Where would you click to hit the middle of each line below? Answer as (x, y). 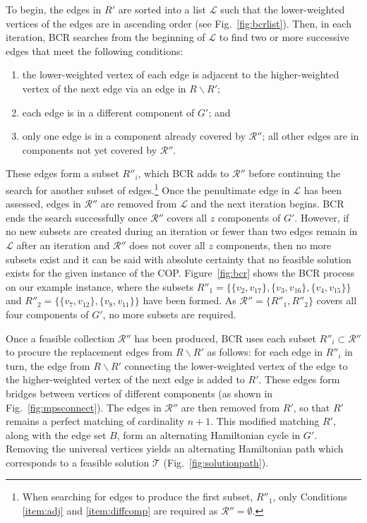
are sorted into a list (162, 9)
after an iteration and (63, 245)
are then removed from (230, 407)
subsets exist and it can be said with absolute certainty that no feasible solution (179, 259)
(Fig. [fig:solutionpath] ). (216, 462)
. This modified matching (265, 421)
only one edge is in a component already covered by (134, 136)
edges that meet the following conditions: (95, 50)
